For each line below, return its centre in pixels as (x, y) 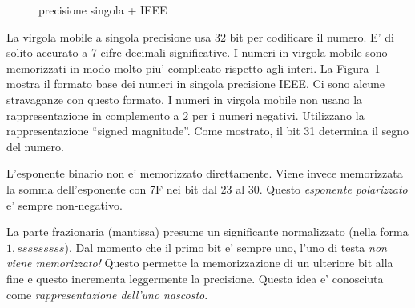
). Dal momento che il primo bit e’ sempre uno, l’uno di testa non (226, 247)
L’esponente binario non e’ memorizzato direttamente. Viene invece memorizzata (205, 173)
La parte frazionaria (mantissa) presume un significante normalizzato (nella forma (207, 232)
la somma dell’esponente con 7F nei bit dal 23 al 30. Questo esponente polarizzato (207, 188)
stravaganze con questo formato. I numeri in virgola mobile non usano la (185, 99)
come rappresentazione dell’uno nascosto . (107, 294)
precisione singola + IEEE (103, 10)
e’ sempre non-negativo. (64, 204)
